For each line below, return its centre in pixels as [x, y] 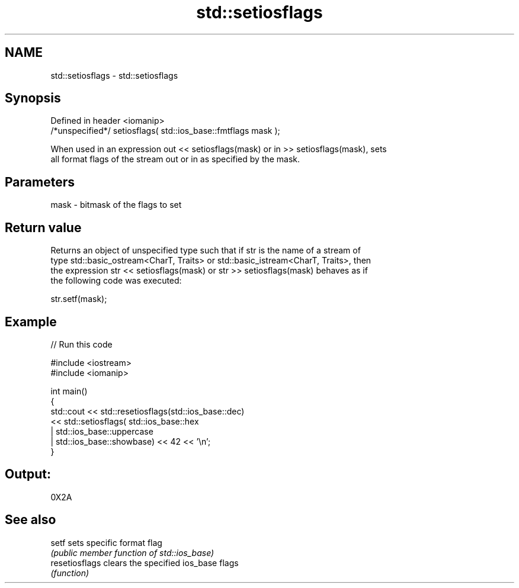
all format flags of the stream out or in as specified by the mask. [175, 159]
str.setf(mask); [79, 299]
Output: [28, 474]
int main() [69, 391]
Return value [43, 227]
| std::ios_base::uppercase [102, 431]
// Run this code [81, 344]
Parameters [40, 182]
